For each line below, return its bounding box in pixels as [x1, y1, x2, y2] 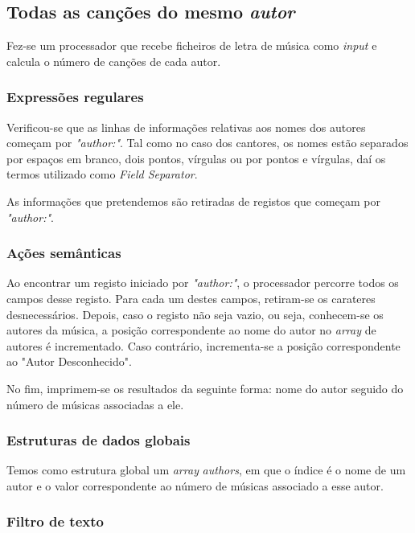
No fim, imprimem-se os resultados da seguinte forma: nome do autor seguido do [6, 379, 404, 396]
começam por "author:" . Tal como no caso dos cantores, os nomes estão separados [6, 134, 409, 151]
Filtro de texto [6, 511, 104, 531]
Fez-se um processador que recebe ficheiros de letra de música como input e [6, 37, 377, 54]
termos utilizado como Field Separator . [6, 166, 198, 182]
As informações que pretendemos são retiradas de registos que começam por [6, 192, 381, 209]
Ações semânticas [6, 243, 121, 263]
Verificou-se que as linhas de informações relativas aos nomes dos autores [6, 118, 366, 135]
